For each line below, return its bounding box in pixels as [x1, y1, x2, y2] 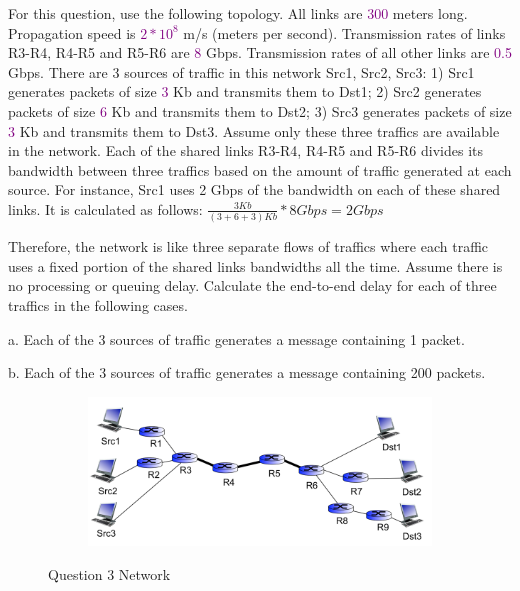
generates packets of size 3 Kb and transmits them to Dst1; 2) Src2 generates [8, 81, 482, 102]
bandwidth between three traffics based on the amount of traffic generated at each [8, 159, 512, 180]
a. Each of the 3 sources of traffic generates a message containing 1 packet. [8, 328, 465, 349]
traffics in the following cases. [8, 295, 188, 316]
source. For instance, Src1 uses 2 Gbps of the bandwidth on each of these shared [8, 179, 501, 200]
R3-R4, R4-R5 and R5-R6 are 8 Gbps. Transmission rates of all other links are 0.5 [8, 42, 512, 63]
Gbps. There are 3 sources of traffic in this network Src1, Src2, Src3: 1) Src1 [8, 61, 475, 82]
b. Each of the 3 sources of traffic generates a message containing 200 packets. [8, 362, 486, 383]
